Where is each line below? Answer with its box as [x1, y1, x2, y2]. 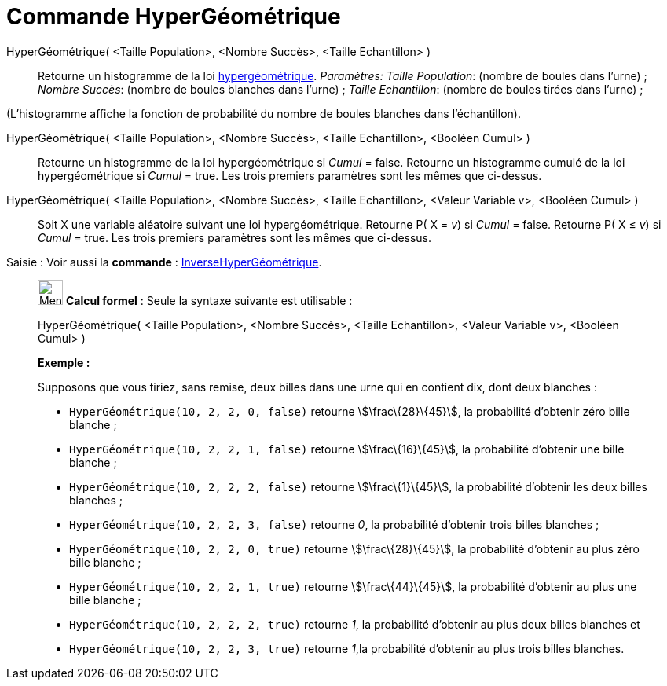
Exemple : [38, 355, 90, 369]
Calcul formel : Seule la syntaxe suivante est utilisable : [65, 293, 353, 307]
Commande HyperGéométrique [6, 3, 341, 30]
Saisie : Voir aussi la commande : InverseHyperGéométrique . [6, 255, 322, 269]
